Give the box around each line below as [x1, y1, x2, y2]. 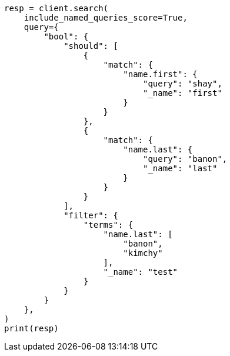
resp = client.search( [4, 4, 109, 13]
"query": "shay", [143, 79, 222, 88]
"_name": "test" [103, 267, 178, 277]
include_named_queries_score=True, [24, 13, 188, 22]
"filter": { [64, 211, 118, 220]
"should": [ [64, 41, 118, 51]
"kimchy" [123, 248, 163, 258]
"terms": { [83, 220, 134, 229]
